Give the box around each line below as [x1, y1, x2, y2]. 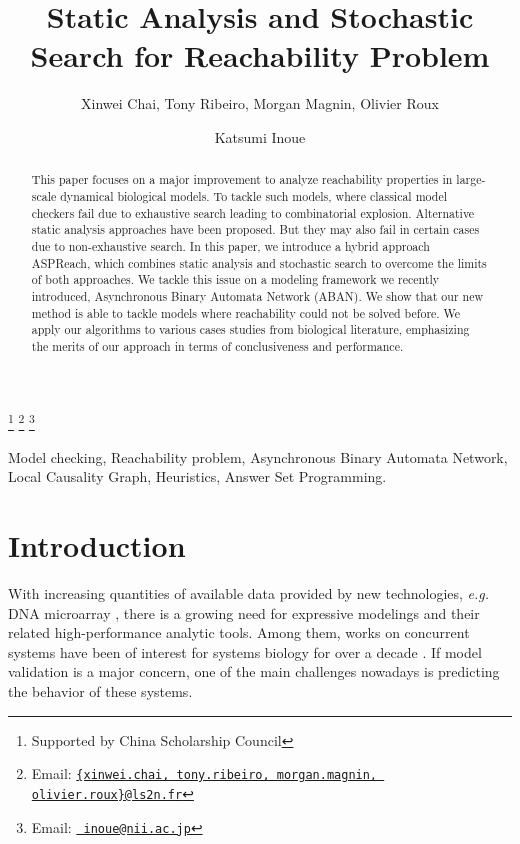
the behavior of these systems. [8, 681, 193, 702]
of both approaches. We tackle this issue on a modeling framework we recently [31, 271, 440, 288]
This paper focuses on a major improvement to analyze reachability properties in [31, 171, 453, 188]
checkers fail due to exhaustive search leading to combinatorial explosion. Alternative [31, 204, 475, 221]
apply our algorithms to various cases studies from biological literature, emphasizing [31, 321, 470, 338]
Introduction [8, 525, 186, 566]
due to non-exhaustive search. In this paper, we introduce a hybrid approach [31, 237, 430, 254]
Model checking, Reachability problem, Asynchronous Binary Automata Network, [8, 446, 508, 467]
